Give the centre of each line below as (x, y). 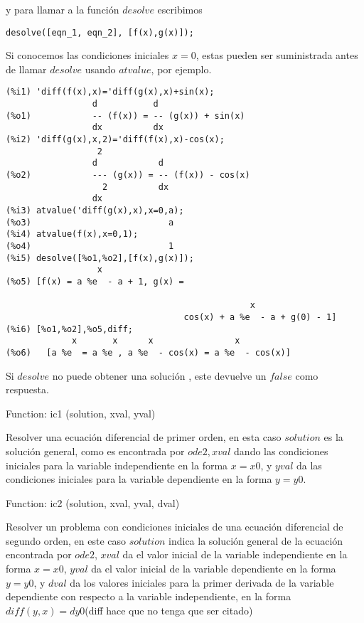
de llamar (26, 69)
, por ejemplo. (181, 69)
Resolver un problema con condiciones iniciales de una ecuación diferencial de (175, 527)
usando (100, 69)
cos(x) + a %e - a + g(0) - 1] (260, 317)
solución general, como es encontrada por (95, 451)
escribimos (180, 9)
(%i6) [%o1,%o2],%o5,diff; (69, 329)
